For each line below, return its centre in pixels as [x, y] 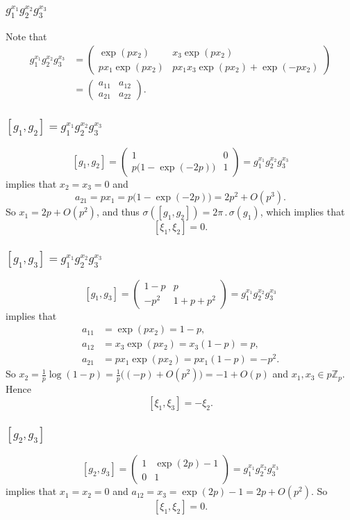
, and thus [118, 212]
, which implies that [302, 212]
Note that [26, 36]
